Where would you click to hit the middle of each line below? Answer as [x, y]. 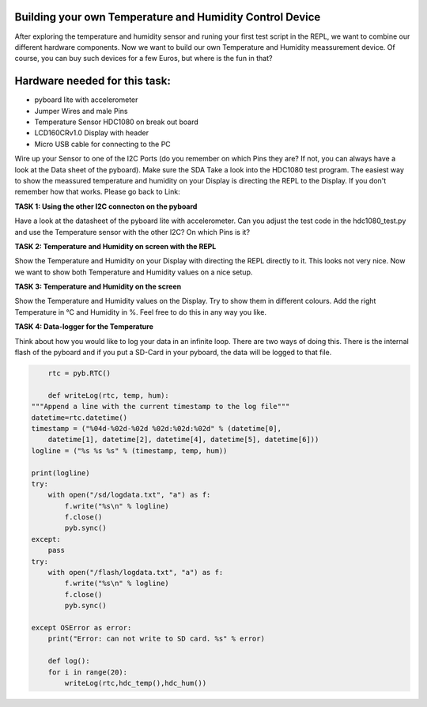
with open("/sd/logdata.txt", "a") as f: [129, 495]
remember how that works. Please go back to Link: [98, 192]
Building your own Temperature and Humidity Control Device [168, 17]
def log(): [69, 661]
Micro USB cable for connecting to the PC [103, 144]
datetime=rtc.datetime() [79, 418]
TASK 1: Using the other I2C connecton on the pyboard [106, 206]
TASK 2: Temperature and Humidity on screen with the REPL [115, 246]
